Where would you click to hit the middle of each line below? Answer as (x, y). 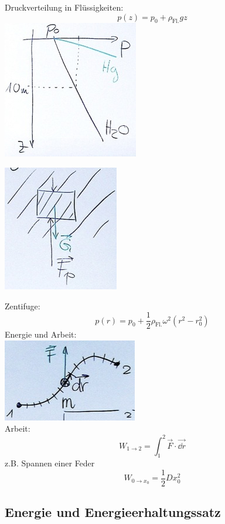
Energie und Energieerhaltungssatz (113, 512)
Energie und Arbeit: (41, 334)
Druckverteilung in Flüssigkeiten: (64, 7)
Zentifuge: (23, 306)
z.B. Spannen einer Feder (50, 463)
